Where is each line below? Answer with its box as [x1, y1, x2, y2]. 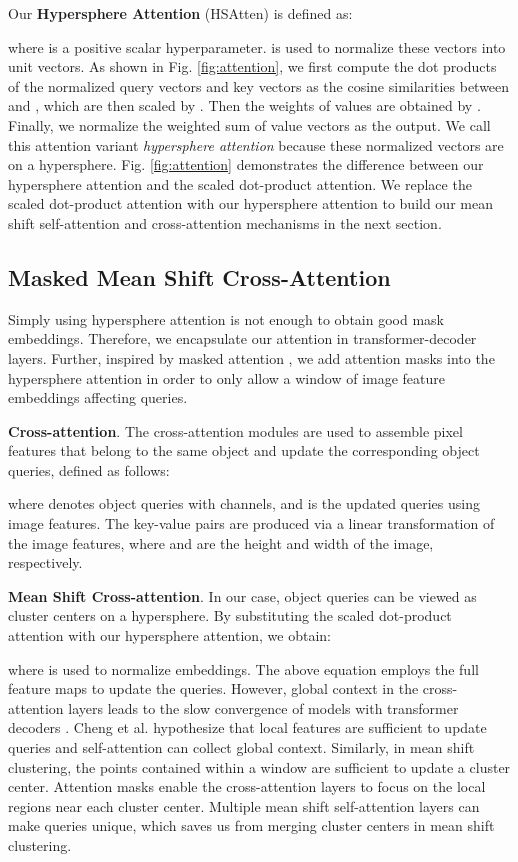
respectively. [8, 552, 83, 573]
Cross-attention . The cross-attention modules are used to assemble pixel [8, 420, 463, 441]
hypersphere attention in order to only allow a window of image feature [8, 367, 446, 388]
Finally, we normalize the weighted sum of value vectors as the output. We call [8, 114, 491, 135]
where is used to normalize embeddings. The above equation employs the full [8, 658, 479, 679]
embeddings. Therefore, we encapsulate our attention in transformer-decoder [8, 328, 477, 349]
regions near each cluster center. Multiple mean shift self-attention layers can [8, 795, 480, 816]
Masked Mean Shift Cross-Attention [8, 261, 391, 292]
